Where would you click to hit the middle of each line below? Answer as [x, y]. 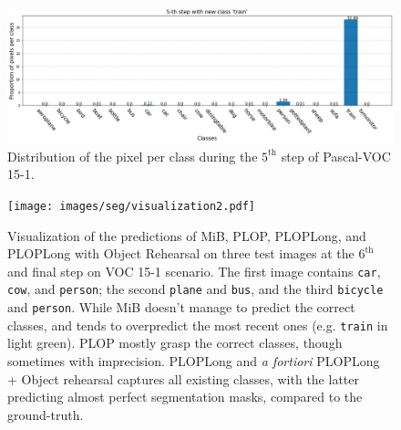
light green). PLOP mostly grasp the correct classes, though [175, 343]
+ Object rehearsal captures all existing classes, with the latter [183, 378]
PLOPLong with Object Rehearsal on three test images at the [181, 253]
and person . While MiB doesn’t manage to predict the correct [181, 307]
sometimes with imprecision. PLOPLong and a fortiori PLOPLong [194, 360]
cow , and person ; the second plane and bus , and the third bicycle [195, 289]
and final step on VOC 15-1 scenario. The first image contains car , [194, 271]
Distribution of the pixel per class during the [133, 156]
